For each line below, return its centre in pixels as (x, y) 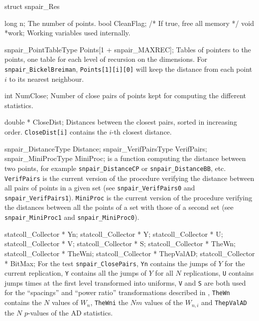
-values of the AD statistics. (70, 312)
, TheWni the (109, 302)
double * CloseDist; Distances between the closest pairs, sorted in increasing (121, 122)
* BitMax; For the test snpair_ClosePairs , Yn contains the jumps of (110, 263)
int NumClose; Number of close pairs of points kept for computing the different (126, 95)
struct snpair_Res (32, 6)
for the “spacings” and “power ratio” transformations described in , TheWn (117, 292)
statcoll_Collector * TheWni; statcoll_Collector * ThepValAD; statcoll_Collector (130, 253)
